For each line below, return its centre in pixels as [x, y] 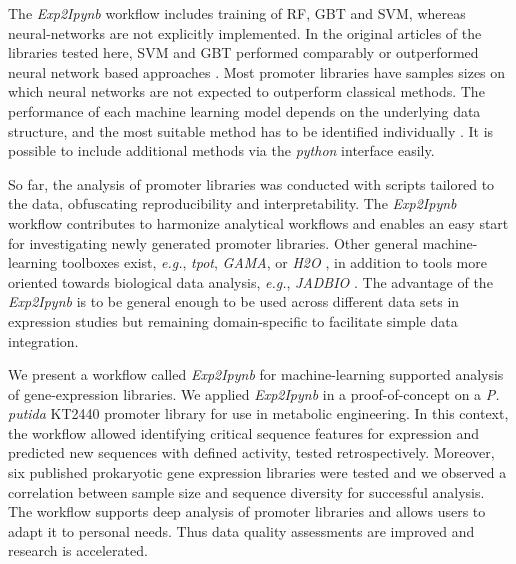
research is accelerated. [78, 550]
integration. [43, 340]
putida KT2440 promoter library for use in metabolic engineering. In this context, [258, 413]
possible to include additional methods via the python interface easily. [221, 150]
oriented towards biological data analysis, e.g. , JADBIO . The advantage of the [250, 281]
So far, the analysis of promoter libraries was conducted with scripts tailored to [251, 183]
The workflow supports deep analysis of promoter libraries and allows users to [247, 511]
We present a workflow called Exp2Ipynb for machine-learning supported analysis [256, 374]
